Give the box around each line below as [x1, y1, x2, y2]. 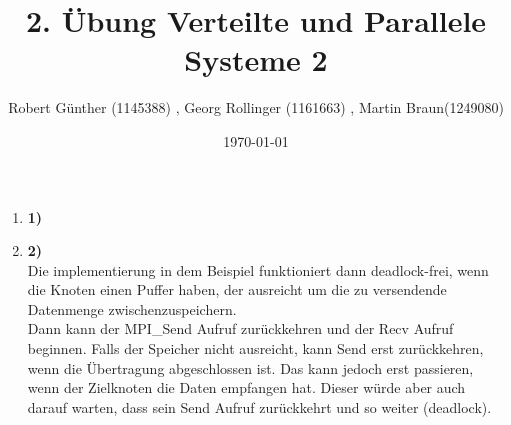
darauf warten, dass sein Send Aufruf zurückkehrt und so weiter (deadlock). [27, 396, 492, 417]
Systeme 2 [184, 39, 328, 80]
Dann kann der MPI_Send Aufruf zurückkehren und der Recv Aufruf [27, 318, 454, 339]
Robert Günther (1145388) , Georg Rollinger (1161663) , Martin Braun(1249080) [8, 97, 504, 118]
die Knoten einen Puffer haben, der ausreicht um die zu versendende [27, 279, 447, 300]
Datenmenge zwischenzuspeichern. [27, 298, 237, 319]
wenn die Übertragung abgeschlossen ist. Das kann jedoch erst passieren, [27, 357, 474, 378]
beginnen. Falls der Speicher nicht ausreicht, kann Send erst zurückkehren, [27, 338, 484, 359]
